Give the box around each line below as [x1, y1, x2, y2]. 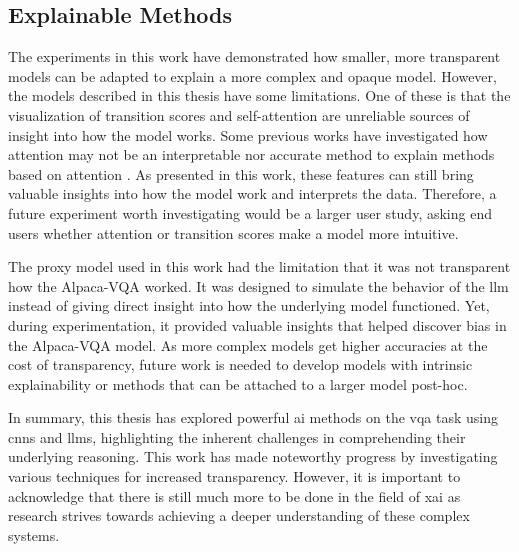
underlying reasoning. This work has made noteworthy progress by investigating [8, 446, 498, 467]
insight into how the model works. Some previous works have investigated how [8, 124, 488, 145]
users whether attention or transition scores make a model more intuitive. [8, 222, 459, 243]
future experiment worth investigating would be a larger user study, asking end [8, 202, 492, 223]
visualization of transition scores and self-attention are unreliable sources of [8, 104, 470, 125]
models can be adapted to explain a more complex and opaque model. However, [8, 65, 497, 86]
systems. [8, 524, 60, 545]
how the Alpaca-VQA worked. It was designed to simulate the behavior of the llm [8, 275, 509, 296]
